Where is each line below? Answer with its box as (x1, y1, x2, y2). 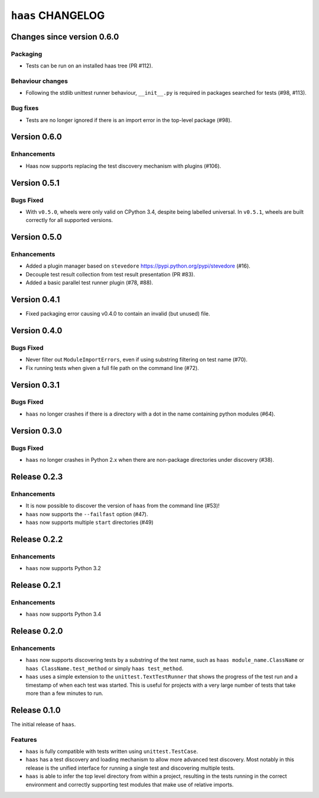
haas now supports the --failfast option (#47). (25, 510, 148, 517)
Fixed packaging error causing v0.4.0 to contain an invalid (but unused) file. (25, 310, 210, 317)
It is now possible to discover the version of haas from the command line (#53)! (25, 502, 220, 509)
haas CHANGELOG (11, 9, 105, 22)
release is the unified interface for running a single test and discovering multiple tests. (25, 764, 235, 771)
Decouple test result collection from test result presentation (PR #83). (25, 271, 195, 278)
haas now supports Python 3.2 (25, 565, 102, 572)
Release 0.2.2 (11, 534, 63, 544)
